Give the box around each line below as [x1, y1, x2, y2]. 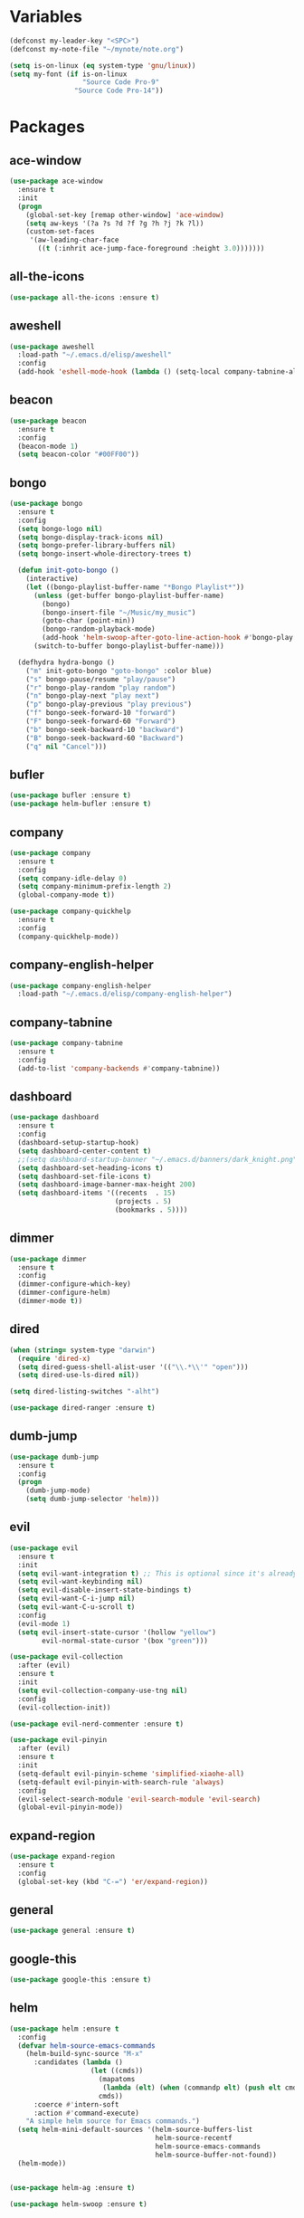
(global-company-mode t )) [17, 890, 116, 900]
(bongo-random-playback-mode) [42, 624, 156, 634]
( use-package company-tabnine [9, 1039, 124, 1048]
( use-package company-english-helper [9, 981, 152, 990]
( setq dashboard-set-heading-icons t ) [17, 1163, 165, 1173]
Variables [9, 6, 83, 27]
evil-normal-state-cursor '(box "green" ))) [42, 1636, 208, 1645]
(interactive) [25, 575, 79, 584]
